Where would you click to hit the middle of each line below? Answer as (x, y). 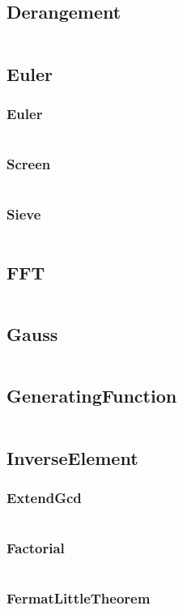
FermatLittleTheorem (79, 598)
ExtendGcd (44, 497)
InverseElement (72, 457)
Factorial (36, 548)
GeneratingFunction (92, 396)
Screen (29, 164)
